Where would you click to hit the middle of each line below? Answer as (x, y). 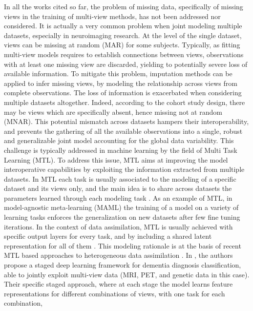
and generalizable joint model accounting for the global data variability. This (119, 140)
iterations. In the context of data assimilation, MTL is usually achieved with (118, 226)
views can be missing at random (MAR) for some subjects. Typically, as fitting (122, 45)
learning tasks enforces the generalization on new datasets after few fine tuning (122, 217)
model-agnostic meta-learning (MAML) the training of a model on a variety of (121, 207)
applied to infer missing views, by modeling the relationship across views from (121, 83)
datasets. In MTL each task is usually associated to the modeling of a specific (120, 178)
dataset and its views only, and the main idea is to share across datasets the (118, 188)
